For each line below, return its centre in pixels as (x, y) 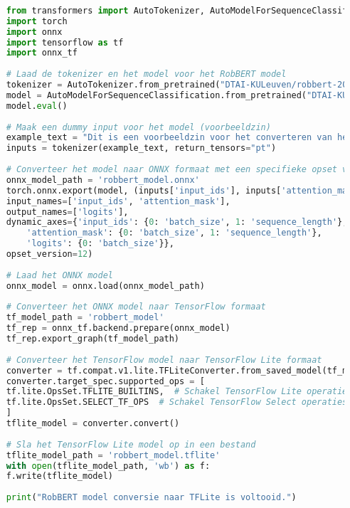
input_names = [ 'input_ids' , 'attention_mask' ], (118, 201)
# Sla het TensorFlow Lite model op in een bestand (131, 444)
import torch (37, 21)
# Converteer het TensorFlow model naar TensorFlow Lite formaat (164, 360)
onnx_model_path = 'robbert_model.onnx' (103, 180)
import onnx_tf (42, 53)
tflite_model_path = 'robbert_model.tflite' (113, 455)
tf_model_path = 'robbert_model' (85, 318)
